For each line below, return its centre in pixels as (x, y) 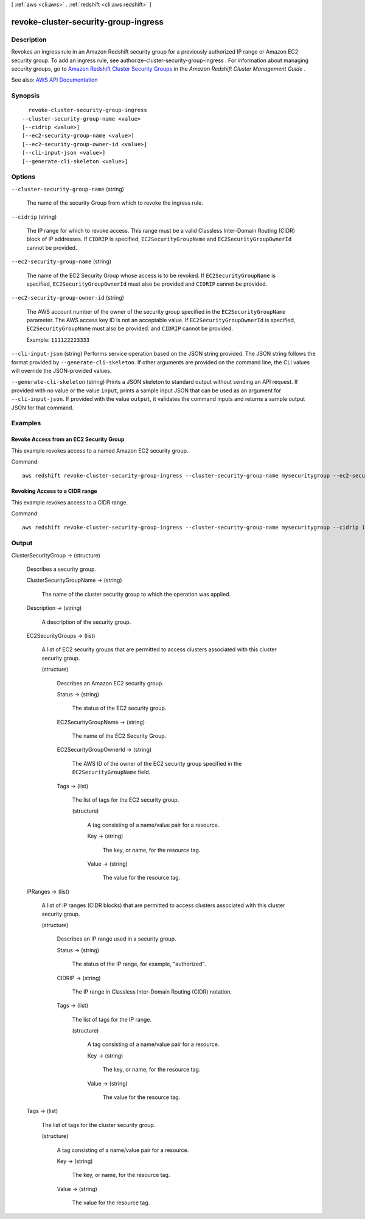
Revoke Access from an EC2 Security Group (68, 439)
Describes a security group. (61, 569)
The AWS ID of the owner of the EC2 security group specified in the (157, 763)
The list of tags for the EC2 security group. (126, 800)
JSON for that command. (43, 408)
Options (23, 177)
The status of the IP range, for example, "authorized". (139, 964)
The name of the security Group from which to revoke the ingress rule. (115, 203)
